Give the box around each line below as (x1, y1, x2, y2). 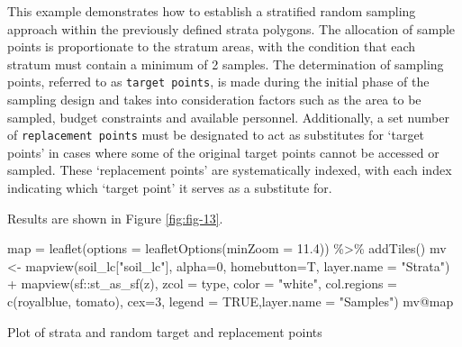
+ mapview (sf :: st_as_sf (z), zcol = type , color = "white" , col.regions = (7, 274, 397, 293)
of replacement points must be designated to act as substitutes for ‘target (7, 125, 425, 144)
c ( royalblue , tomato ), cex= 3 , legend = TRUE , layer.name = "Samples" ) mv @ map (7, 292, 454, 311)
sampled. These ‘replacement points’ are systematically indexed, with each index (7, 160, 452, 179)
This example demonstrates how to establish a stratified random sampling (7, 2, 416, 20)
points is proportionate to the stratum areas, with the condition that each (7, 37, 416, 56)
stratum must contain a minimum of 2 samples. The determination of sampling (7, 54, 444, 73)
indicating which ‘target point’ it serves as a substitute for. (7, 178, 332, 197)
